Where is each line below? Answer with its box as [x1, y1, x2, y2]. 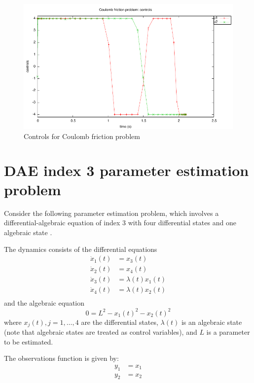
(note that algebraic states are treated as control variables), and [4, 326, 197, 337]
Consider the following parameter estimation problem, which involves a [4, 208, 219, 218]
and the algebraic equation [4, 298, 85, 308]
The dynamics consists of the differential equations [4, 244, 157, 254]
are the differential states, [81, 316, 158, 327]
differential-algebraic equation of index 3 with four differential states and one [4, 217, 236, 228]
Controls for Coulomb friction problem [24, 131, 140, 141]
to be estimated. [4, 336, 53, 347]
